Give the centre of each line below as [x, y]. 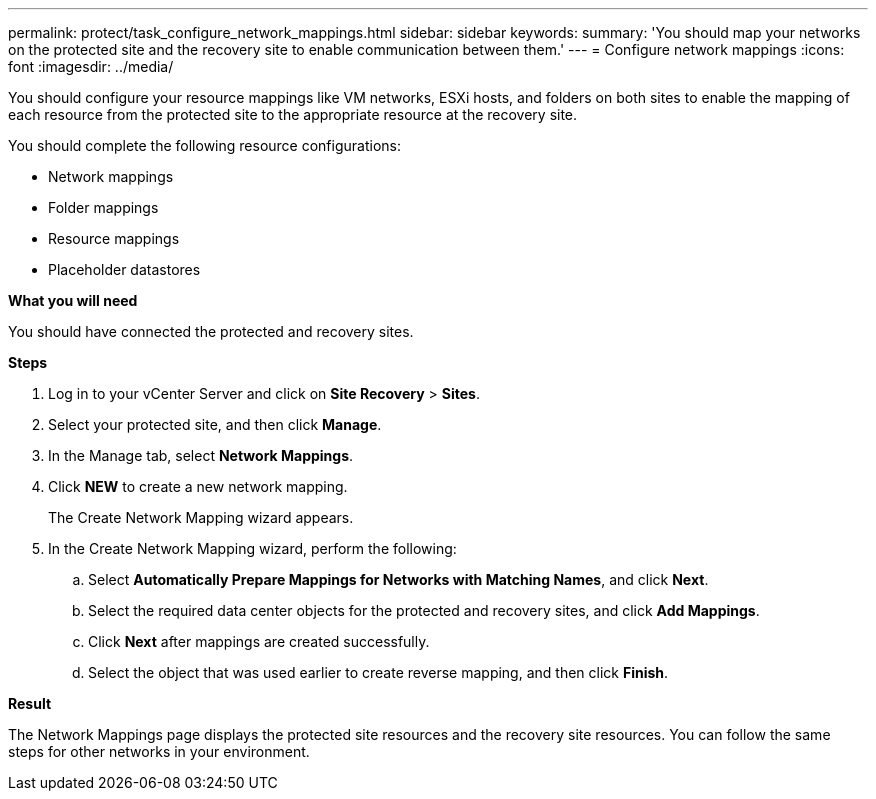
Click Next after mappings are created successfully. [259, 641]
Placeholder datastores [124, 269]
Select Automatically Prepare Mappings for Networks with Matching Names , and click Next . [398, 579]
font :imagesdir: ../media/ [91, 66]
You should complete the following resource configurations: [204, 145]
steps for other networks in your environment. [159, 751]
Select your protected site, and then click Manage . [215, 424]
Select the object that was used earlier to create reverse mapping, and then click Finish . [378, 672]
